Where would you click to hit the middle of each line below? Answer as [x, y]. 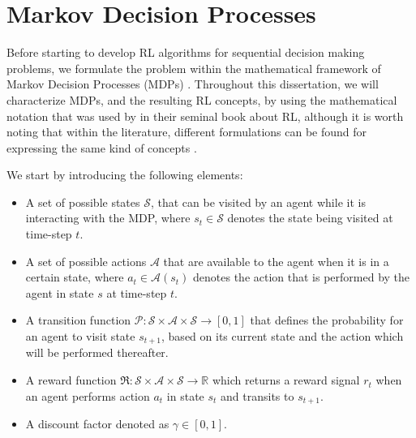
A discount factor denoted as [97, 424]
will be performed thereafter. [97, 352]
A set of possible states [83, 202]
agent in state [60, 292]
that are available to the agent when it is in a [276, 261]
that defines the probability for [327, 320]
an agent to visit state [80, 336]
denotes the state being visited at [310, 218]
